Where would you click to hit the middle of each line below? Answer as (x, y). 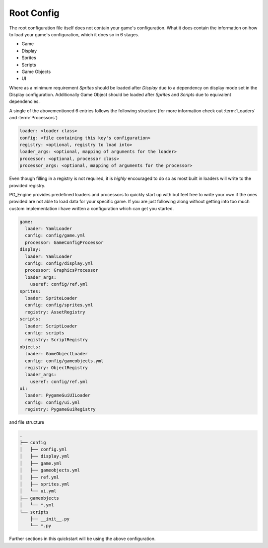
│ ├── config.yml (43, 449)
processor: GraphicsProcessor (62, 270)
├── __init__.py (50, 519)
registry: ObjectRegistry (56, 367)
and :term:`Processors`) (33, 118)
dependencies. (24, 101)
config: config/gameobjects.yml (64, 361)
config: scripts (45, 333)
